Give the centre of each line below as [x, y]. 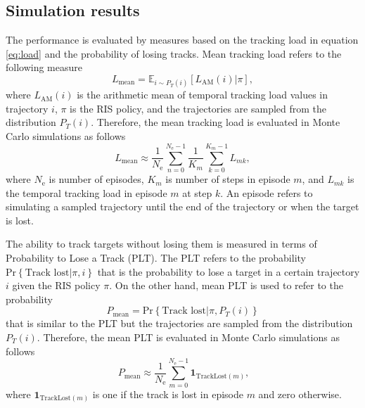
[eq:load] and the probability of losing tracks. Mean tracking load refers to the [174, 53]
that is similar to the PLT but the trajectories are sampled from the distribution [179, 323]
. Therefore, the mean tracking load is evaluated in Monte [216, 122]
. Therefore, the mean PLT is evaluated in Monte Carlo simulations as [188, 337]
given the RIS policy [56, 285]
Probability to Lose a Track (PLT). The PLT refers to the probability [156, 258]
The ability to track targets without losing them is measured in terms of [161, 244]
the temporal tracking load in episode [87, 192]
